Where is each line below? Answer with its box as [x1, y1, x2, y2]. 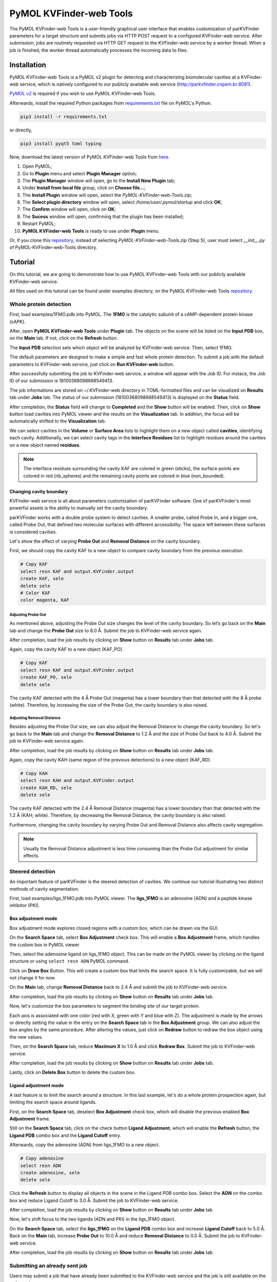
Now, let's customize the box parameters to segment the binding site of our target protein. [9, 1003, 200, 1009]
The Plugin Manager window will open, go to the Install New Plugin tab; [22, 177, 175, 184]
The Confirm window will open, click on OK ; [22, 206, 116, 212]
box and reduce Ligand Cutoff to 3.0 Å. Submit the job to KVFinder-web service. [9, 1197, 179, 1204]
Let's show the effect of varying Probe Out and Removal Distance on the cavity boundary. [9, 538, 201, 545]
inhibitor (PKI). [9, 903, 40, 909]
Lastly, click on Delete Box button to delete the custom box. [9, 1069, 136, 1075]
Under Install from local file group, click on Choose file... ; [22, 185, 146, 191]
